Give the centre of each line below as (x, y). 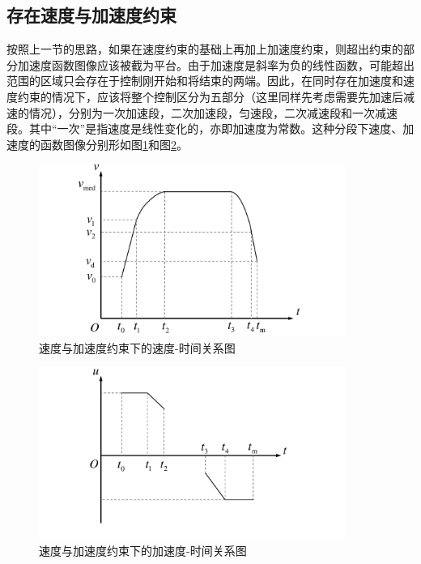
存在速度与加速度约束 (91, 15)
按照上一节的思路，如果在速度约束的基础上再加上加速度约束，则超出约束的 (205, 49)
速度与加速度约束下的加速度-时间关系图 (143, 551)
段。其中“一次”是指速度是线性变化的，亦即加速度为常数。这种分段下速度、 (205, 128)
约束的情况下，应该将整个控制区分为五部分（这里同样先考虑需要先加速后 (210, 96)
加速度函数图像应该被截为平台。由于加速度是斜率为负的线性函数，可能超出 (216, 64)
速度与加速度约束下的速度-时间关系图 (137, 347)
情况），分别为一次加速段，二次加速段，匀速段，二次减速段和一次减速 (213, 112)
